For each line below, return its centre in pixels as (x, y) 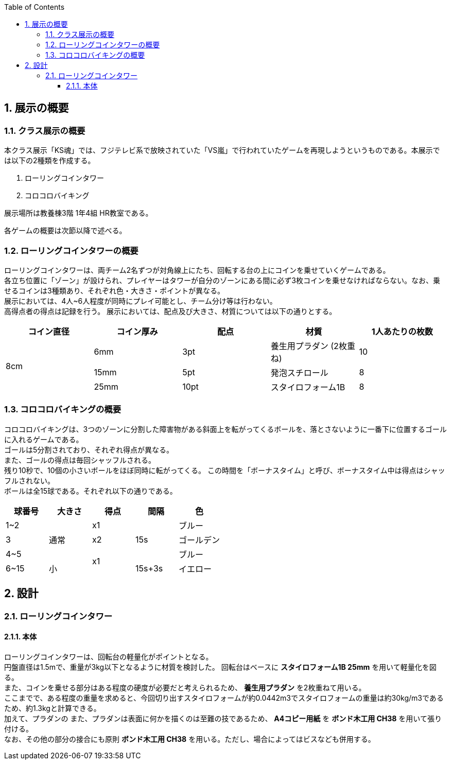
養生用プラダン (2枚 (309, 346)
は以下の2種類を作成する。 (50, 161)
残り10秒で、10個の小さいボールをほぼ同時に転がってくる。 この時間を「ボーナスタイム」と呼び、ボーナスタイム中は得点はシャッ (225, 470)
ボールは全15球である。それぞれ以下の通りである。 (91, 491)
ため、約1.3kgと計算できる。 (53, 708)
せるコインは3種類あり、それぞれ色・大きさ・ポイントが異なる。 (115, 290)
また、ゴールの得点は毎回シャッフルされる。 (80, 460)
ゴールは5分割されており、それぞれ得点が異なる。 (89, 449)
